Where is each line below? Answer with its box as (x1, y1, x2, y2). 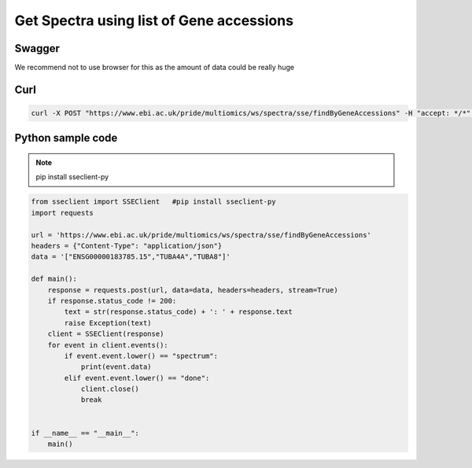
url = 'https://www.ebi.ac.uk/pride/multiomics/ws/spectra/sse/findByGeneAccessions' (31, 230, 371, 239)
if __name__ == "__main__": (31, 429, 139, 437)
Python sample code (14, 131, 118, 145)
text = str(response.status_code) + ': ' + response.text (64, 308, 293, 316)
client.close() (80, 385, 139, 393)
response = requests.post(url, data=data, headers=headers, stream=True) (47, 286, 338, 294)
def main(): (31, 275, 78, 283)
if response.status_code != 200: (47, 296, 177, 305)
